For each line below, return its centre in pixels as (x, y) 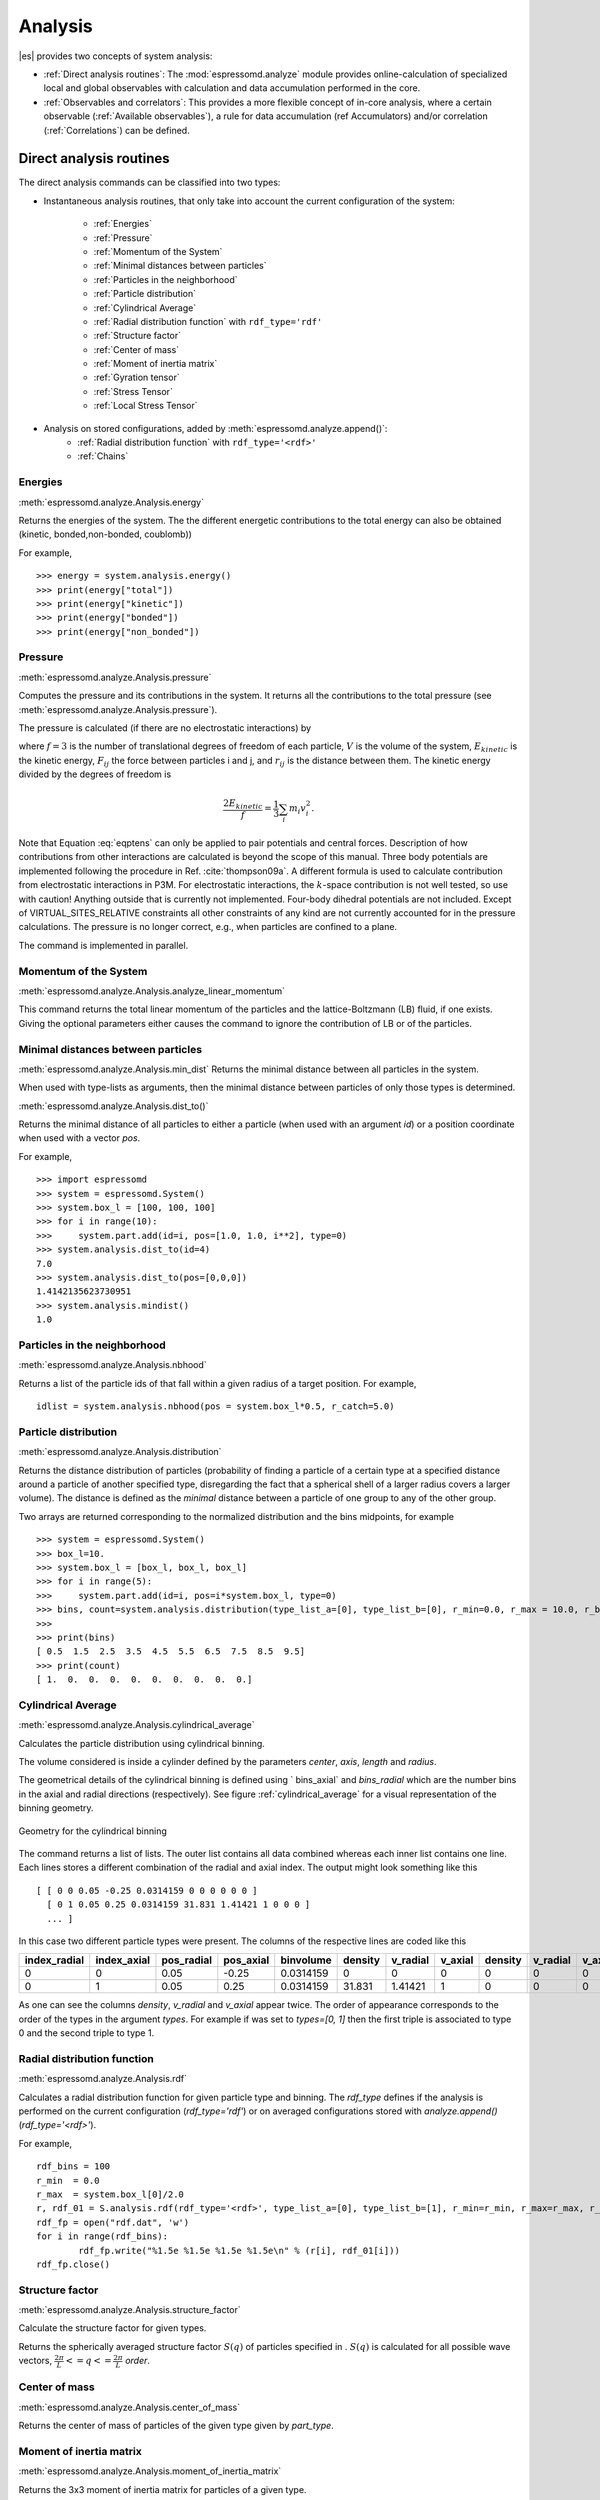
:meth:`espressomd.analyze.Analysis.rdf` (102, 2079)
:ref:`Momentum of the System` (158, 251)
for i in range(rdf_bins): (102, 2236)
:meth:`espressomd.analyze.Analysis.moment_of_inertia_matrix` (150, 2471)
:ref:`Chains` (103, 456)
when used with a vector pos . (79, 1138)
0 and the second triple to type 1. (86, 2033)
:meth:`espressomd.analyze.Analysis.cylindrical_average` (136, 1725)
